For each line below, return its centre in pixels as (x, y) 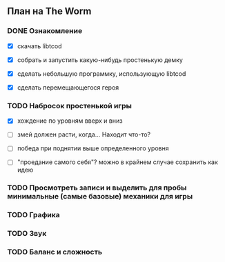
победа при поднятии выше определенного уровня (93, 148)
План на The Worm (49, 11)
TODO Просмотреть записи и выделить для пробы (97, 188)
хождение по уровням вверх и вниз (70, 121)
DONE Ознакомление (45, 31)
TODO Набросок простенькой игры (70, 105)
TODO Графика (33, 215)
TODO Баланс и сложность (55, 252)
